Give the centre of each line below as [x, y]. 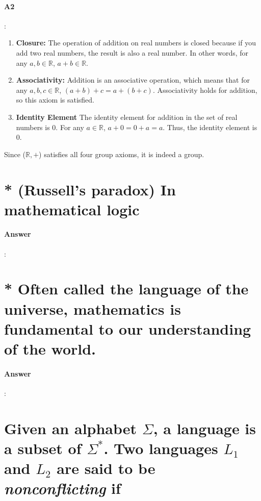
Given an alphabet [71, 428]
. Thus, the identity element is [210, 127]
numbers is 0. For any [50, 127]
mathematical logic [72, 209]
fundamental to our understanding [128, 328]
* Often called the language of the [126, 289]
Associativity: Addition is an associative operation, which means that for [133, 80]
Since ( [15, 154]
